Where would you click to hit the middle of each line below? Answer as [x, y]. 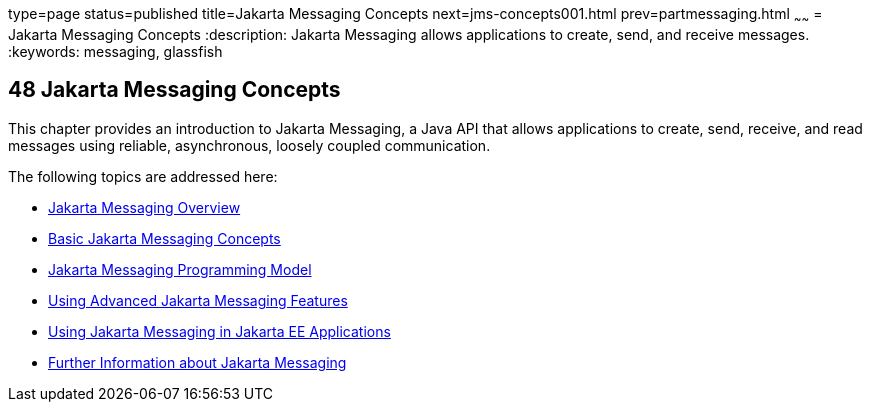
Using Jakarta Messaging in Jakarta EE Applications [219, 331]
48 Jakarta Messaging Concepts [174, 90]
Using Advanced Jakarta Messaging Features [198, 300]
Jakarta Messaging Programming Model [180, 269]
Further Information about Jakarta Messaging [197, 362]
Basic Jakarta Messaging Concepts [164, 238]
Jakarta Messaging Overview [144, 207]
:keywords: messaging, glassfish [115, 51]
